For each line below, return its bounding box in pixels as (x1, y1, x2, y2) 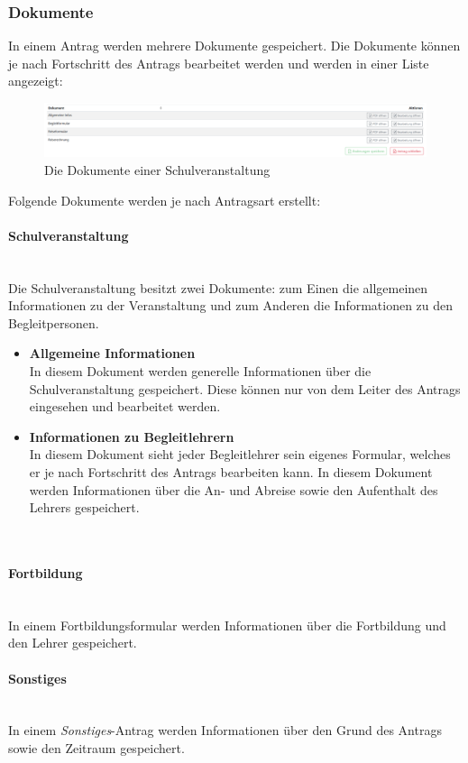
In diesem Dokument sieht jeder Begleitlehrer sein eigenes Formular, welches (29, 445, 451, 464)
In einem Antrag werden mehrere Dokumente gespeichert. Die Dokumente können (8, 36, 461, 55)
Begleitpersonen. (8, 313, 99, 332)
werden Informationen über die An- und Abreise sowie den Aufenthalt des (29, 480, 438, 499)
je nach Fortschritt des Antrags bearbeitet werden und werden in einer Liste (8, 53, 429, 72)
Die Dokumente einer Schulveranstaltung (44, 161, 271, 179)
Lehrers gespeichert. (29, 498, 140, 517)
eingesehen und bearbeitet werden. (29, 397, 221, 416)
